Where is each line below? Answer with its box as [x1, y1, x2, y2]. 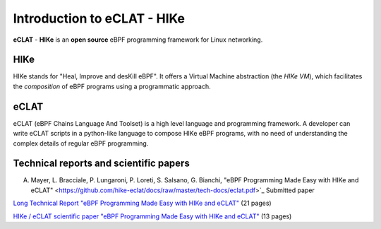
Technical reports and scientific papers [13, 158, 190, 170]
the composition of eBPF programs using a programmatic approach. [13, 82, 211, 90]
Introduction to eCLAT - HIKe [13, 11, 186, 26]
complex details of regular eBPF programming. [13, 139, 149, 148]
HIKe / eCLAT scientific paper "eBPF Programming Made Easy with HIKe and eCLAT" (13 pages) [13, 212, 292, 221]
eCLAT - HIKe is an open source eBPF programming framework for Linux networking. [13, 35, 263, 44]
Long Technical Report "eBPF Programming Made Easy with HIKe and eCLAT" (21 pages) [13, 199, 272, 208]
